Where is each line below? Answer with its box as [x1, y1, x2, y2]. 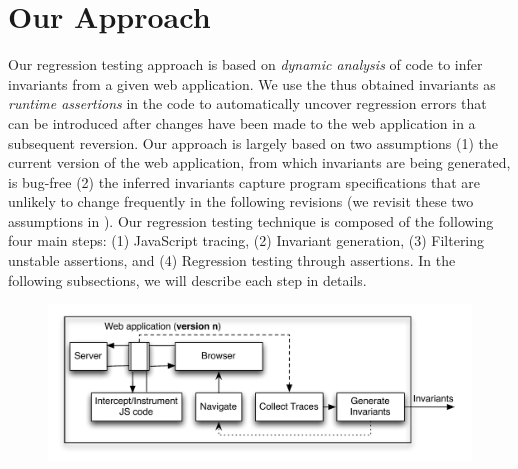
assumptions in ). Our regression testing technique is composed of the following [8, 210, 494, 231]
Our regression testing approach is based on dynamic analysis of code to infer [8, 54, 483, 75]
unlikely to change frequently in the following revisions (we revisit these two [8, 191, 474, 212]
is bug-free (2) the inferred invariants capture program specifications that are [8, 171, 480, 192]
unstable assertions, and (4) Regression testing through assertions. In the [8, 250, 456, 271]
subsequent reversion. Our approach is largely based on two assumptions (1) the [8, 132, 499, 153]
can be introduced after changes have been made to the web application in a [8, 112, 476, 133]
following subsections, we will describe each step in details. [8, 269, 367, 290]
